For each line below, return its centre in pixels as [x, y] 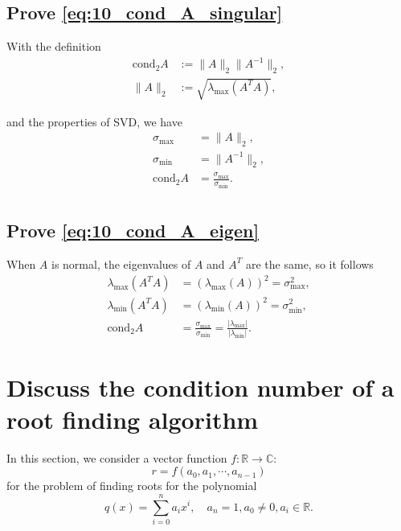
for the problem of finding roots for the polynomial [132, 486]
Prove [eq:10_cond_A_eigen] [133, 231]
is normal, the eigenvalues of [121, 263]
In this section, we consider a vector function [117, 457]
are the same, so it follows [309, 263]
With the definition [54, 46]
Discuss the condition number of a [200, 387]
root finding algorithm [133, 419]
